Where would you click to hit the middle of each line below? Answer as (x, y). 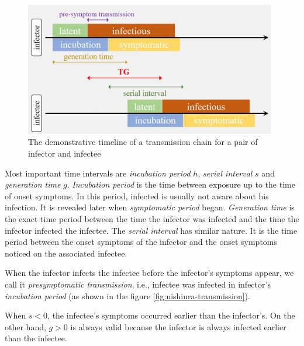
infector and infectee (65, 153)
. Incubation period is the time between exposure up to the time (181, 184)
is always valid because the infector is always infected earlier (178, 326)
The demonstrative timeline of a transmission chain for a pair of (143, 142)
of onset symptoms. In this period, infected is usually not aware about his (137, 196)
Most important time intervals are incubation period (98, 173)
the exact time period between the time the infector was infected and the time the (152, 219)
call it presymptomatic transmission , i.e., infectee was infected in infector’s (138, 284)
